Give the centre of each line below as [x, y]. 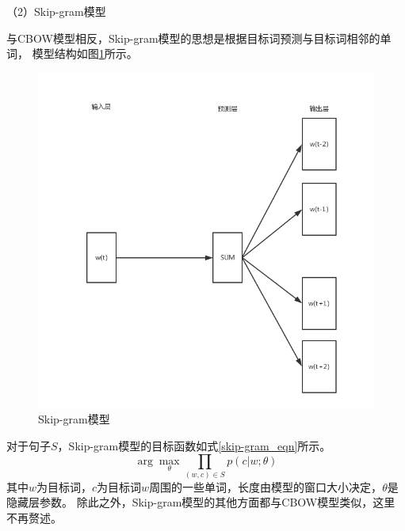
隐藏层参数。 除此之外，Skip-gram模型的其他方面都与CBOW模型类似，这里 [201, 502]
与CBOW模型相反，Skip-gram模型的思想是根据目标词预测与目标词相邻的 [193, 38]
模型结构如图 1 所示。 [85, 53]
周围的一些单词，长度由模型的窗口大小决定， [266, 486]
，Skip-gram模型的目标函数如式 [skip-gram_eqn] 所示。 [194, 445]
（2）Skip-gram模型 [56, 11]
